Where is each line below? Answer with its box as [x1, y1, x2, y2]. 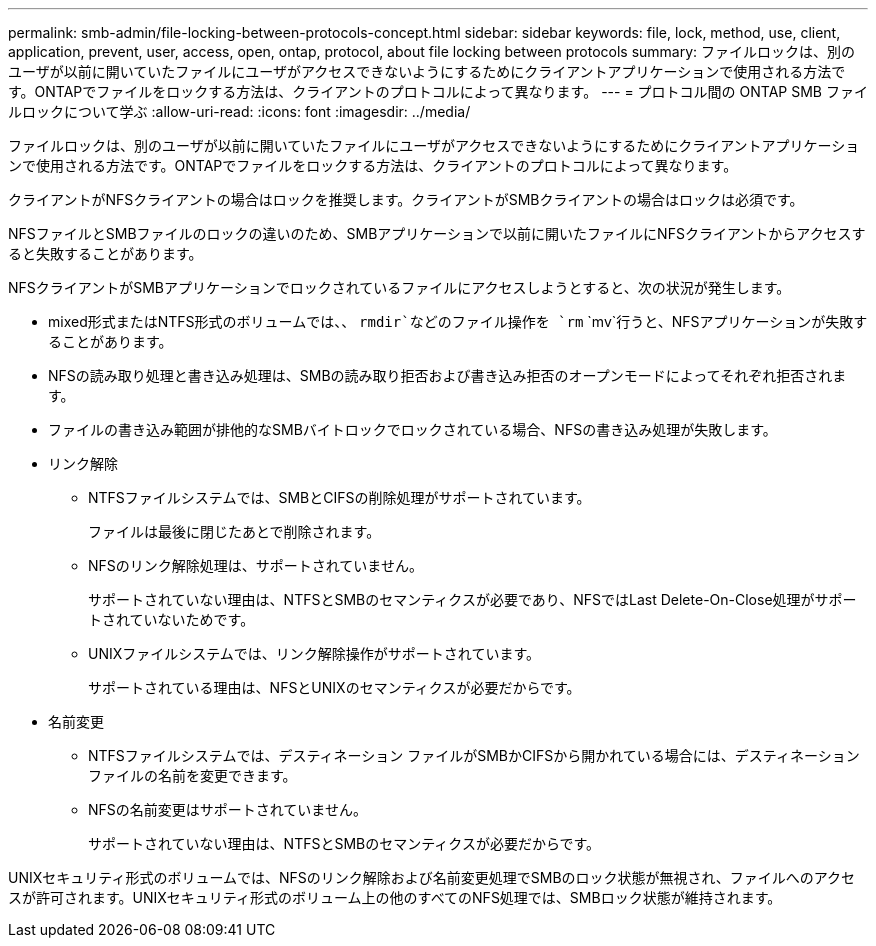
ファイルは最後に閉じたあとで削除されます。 [88, 523, 381, 540]
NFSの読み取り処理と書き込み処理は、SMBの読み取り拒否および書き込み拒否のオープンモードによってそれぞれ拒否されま [48, 367, 847, 384]
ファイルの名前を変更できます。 [88, 767, 297, 784]
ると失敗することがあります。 [8, 245, 203, 262]
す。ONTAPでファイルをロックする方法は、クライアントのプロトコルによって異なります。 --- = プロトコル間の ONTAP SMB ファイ [8, 83, 868, 100]
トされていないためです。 [88, 611, 255, 628]
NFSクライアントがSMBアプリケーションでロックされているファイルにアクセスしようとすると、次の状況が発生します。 [8, 279, 791, 296]
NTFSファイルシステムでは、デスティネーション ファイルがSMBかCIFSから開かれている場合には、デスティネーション [88, 747, 860, 764]
